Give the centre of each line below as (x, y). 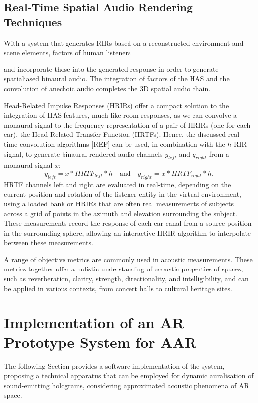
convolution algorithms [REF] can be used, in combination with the (122, 144)
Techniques (33, 22)
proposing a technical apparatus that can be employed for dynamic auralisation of (129, 375)
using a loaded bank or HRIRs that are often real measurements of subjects (119, 203)
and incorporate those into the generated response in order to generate (111, 69)
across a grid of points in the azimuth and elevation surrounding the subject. (121, 213)
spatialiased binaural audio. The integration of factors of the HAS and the (117, 79)
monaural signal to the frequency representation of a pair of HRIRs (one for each (127, 124)
